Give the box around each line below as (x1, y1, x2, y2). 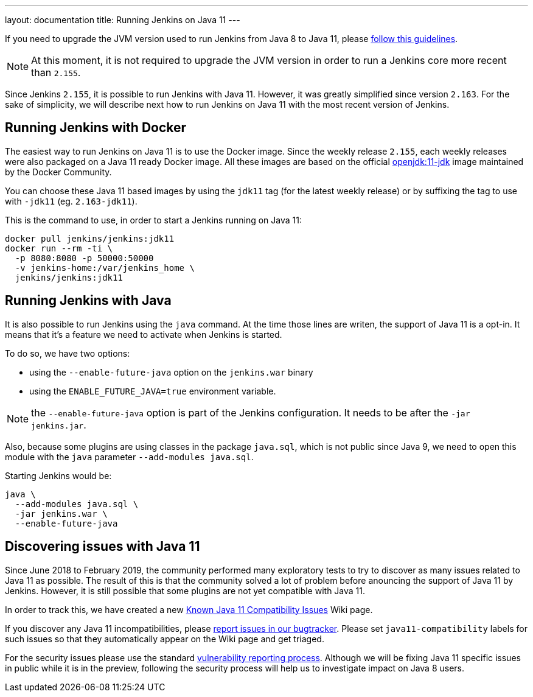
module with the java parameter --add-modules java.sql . (5, 451, 254, 462)
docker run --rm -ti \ (5, 243, 113, 253)
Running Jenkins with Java (5, 293, 172, 309)
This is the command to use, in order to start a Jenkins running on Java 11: (5, 214, 302, 225)
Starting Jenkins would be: (5, 470, 112, 481)
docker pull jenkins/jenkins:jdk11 (5, 233, 175, 243)
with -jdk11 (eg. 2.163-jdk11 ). (5, 195, 138, 206)
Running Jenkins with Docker (5, 120, 187, 136)
